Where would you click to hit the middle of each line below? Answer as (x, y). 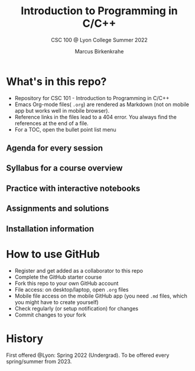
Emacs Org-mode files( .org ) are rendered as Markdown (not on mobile (102, 104)
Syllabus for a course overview (64, 168)
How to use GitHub (53, 254)
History (25, 338)
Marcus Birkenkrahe (99, 51)
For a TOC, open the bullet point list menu (65, 129)
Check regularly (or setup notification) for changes (77, 308)
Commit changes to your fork (50, 315)
